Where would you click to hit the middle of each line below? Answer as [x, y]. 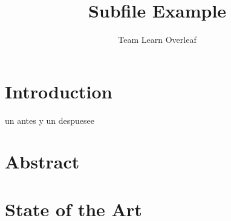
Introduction [59, 91]
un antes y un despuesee [50, 120]
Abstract [42, 162]
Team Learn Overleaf [157, 40]
